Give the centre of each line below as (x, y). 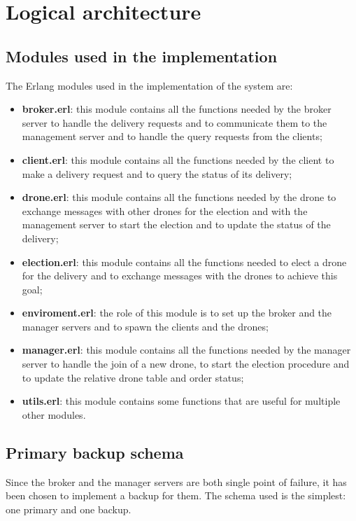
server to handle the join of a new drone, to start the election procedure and (186, 364)
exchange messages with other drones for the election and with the (165, 210)
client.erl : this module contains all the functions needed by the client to (178, 159)
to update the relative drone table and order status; (133, 377)
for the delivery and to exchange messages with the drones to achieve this (180, 276)
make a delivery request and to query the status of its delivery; (157, 173)
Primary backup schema (95, 452)
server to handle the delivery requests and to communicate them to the (175, 122)
